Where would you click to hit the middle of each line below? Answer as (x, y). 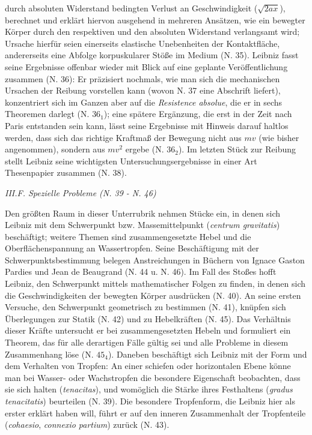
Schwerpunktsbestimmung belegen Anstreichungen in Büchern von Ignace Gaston (155, 259)
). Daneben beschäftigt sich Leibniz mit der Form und (207, 354)
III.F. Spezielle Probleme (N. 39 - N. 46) (81, 192)
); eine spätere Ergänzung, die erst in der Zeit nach (198, 114)
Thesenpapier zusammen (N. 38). (66, 172)
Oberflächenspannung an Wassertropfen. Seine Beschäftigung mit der (132, 248)
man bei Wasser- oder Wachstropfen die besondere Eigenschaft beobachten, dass (153, 377)
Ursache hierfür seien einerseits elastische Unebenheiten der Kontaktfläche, (142, 43)
